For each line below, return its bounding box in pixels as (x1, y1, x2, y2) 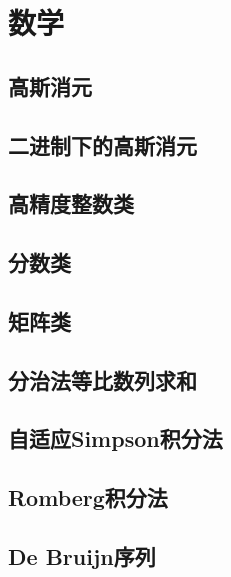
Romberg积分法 (8, 482, 168, 513)
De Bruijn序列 (8, 541, 156, 572)
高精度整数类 (8, 188, 134, 219)
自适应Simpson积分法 (8, 423, 223, 454)
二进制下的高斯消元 (8, 129, 197, 160)
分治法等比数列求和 (8, 364, 197, 395)
